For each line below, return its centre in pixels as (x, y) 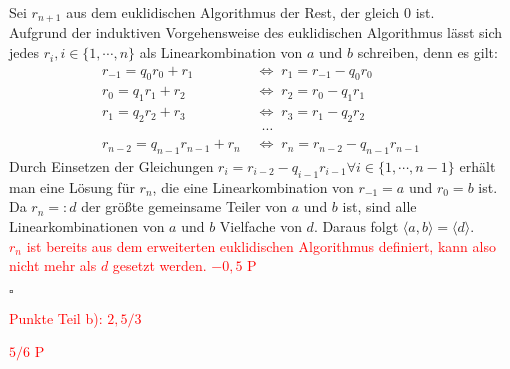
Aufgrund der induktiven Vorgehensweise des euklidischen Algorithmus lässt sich (256, 32)
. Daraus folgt (356, 225)
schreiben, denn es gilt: (427, 52)
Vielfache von (260, 225)
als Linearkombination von (221, 52)
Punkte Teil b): (56, 317)
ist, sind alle (379, 206)
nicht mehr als (53, 265)
